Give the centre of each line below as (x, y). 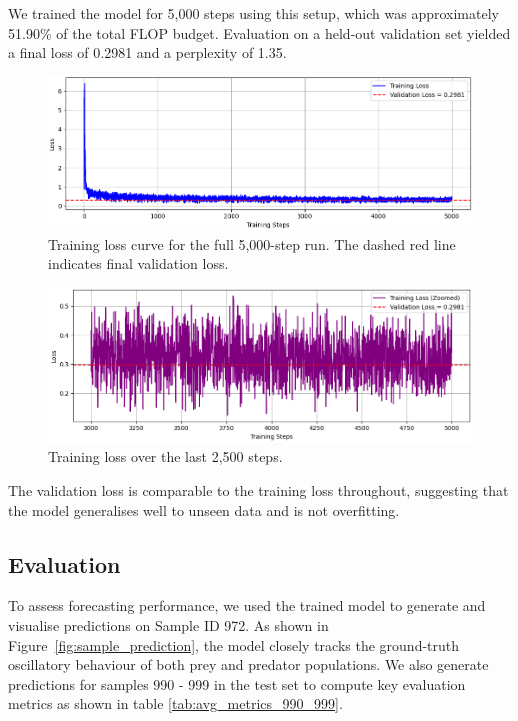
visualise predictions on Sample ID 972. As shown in (168, 624)
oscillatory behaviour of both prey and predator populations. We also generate (248, 664)
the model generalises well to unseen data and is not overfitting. (204, 509)
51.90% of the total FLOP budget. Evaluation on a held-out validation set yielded (259, 32)
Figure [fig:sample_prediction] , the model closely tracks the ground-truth (234, 644)
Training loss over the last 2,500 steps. (165, 456)
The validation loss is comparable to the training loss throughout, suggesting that (258, 489)
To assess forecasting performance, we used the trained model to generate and (247, 605)
